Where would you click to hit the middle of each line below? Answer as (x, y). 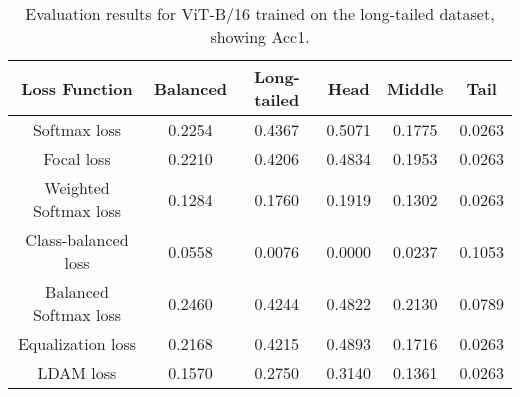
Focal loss (77, 158)
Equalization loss (77, 343)
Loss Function (77, 88)
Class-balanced (77, 239)
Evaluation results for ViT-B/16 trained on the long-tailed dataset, (260, 13)
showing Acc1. (260, 36)
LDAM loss (77, 372)
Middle (415, 88)
